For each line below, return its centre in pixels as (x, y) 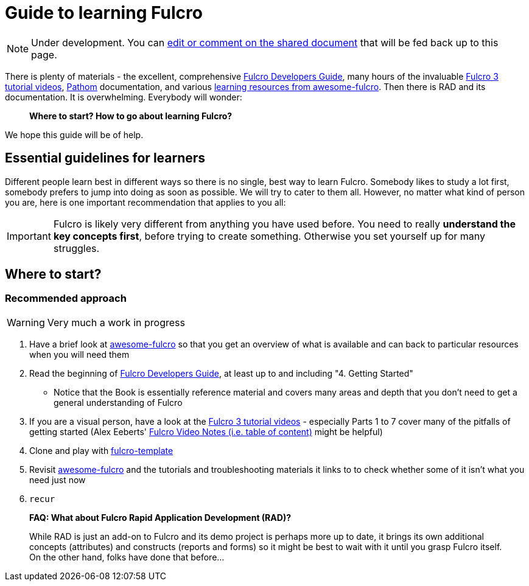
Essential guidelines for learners (105, 158)
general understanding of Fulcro (118, 402)
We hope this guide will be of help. (74, 134)
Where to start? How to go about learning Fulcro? (131, 116)
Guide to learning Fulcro (104, 13)
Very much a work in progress (116, 322)
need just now (58, 480)
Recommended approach (66, 298)
